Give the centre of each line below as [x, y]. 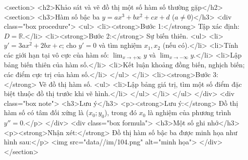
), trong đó [121, 112]
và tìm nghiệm [120, 45]
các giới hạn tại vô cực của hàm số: [57, 54]
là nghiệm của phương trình [190, 112]
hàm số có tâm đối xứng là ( [46, 112]
